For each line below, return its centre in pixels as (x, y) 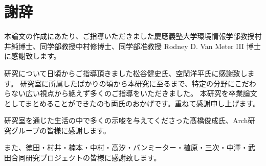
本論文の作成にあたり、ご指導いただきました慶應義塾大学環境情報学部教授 (129, 36)
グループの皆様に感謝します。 (61, 130)
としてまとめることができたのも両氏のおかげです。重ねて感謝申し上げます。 (132, 103)
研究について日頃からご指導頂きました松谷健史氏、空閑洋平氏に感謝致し (126, 73)
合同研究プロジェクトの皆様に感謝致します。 (86, 158)
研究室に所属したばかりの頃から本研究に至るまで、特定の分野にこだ (135, 83)
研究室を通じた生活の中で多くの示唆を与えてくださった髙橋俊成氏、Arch (126, 120)
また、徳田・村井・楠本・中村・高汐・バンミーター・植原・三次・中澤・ (126, 147)
